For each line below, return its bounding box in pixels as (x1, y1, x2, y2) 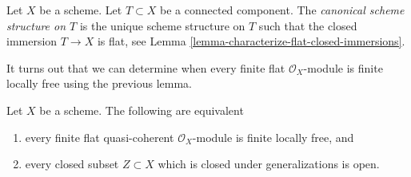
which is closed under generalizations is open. (158, 155, 380, 172)
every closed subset (25, 155, 119, 172)
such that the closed (258, 17, 357, 33)
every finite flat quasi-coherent (25, 128, 174, 145)
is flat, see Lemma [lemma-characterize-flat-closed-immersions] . (97, 33, 405, 49)
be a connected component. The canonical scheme (160, 2, 405, 18)
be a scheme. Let (39, 2, 122, 18)
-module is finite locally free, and (192, 128, 354, 145)
